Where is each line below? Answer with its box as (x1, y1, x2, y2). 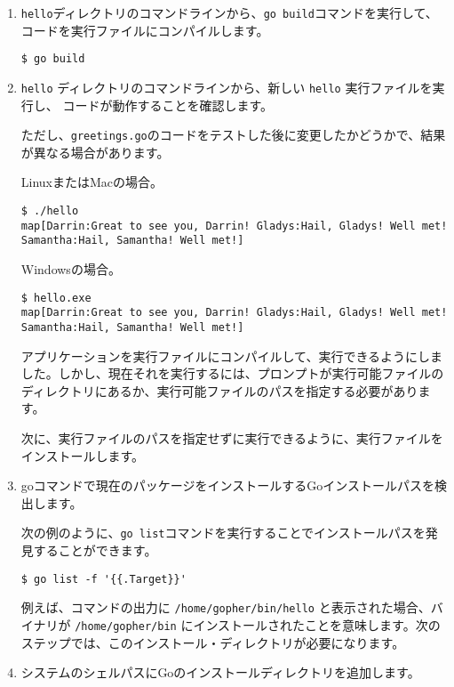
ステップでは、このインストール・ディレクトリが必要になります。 (20, 633, 405, 651)
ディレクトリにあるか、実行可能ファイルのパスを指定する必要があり (20, 381, 418, 400)
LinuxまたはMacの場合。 (20, 173, 163, 191)
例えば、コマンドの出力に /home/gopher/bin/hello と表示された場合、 (20, 598, 431, 617)
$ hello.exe (20, 291, 92, 304)
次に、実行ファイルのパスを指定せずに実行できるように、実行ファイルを (20, 428, 443, 447)
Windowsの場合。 (20, 259, 121, 278)
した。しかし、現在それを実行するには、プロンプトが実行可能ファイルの (20, 364, 444, 383)
